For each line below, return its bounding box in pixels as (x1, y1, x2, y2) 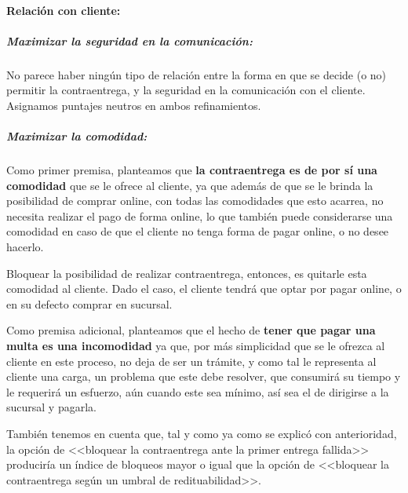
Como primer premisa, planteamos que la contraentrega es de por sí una (6, 162, 377, 178)
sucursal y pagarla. (6, 399, 97, 415)
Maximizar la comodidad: (6, 128, 148, 144)
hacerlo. (6, 239, 44, 255)
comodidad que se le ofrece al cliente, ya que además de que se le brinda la (6, 177, 373, 193)
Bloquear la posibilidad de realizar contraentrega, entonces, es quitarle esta (6, 265, 367, 281)
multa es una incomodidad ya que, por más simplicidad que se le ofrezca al (6, 338, 385, 354)
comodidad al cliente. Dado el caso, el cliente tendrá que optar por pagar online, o (6, 280, 402, 297)
